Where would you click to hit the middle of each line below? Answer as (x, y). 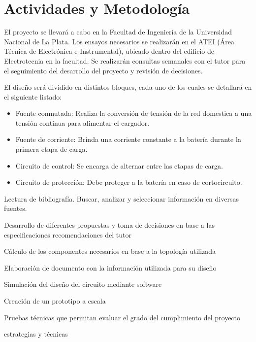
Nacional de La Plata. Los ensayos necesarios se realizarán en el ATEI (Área (119, 41)
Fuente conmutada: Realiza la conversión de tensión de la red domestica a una (134, 113)
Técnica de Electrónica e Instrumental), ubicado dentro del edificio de (109, 51)
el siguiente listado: (33, 96)
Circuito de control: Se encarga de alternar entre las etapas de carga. (119, 165)
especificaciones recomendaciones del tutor (68, 234)
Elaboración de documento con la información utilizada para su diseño (110, 267)
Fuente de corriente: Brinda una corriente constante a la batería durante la (128, 139)
